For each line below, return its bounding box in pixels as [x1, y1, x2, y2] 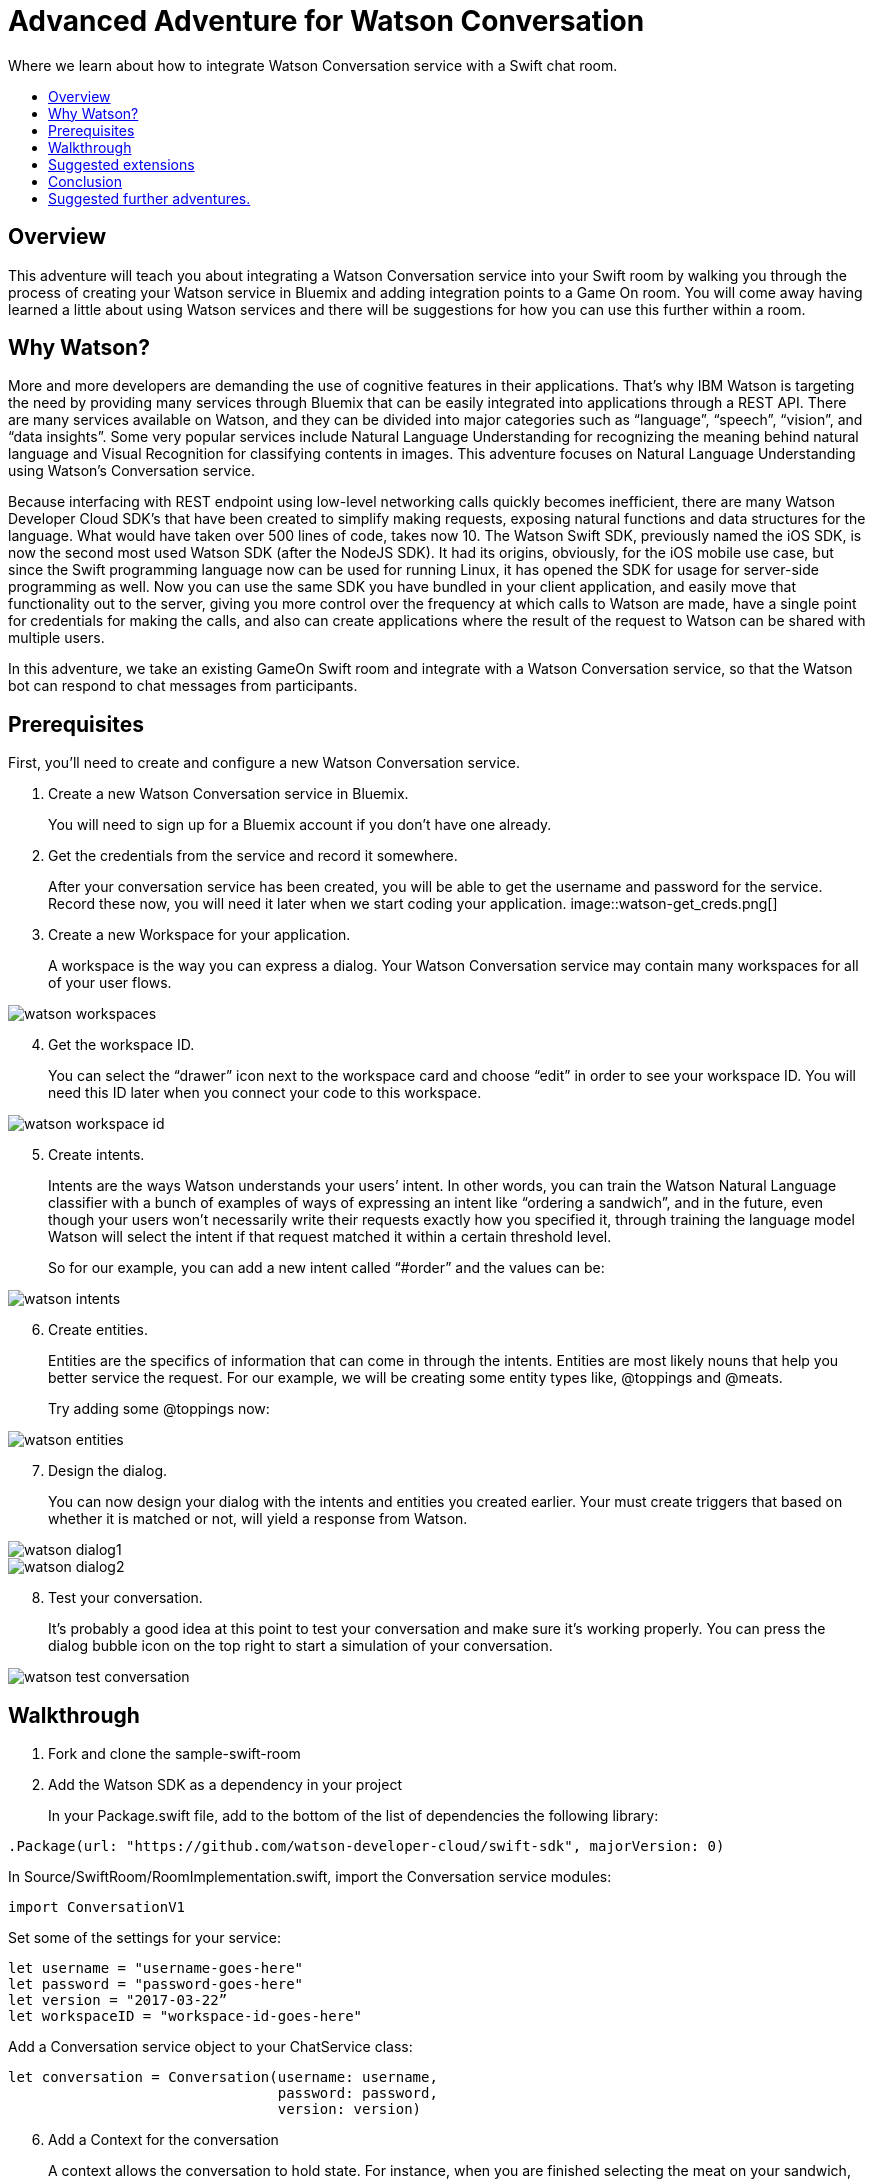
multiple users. [8, 629, 105, 647]
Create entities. [48, 1321, 148, 1339]
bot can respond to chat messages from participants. [8, 677, 358, 695]
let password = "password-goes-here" [8, 1976, 304, 1993]
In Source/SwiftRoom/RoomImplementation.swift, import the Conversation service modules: [8, 1868, 612, 1886]
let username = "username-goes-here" [8, 1960, 304, 1977]
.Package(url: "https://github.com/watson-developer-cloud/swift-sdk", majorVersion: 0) [8, 1838, 725, 1855]
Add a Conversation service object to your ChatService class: [8, 2038, 413, 2056]
